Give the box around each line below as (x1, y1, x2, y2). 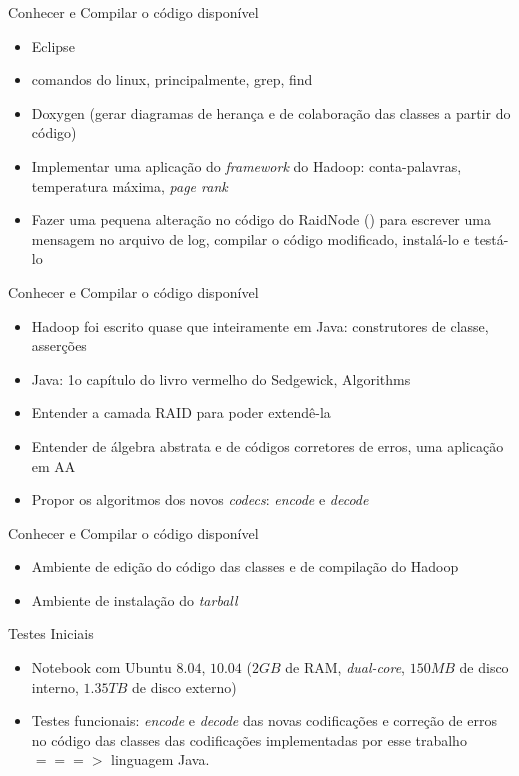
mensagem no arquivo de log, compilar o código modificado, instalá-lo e (31, 228, 470, 249)
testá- (474, 228, 509, 249)
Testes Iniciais (8, 623, 94, 644)
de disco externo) (131, 676, 237, 697)
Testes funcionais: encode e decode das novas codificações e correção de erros (31, 710, 497, 731)
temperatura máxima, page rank (31, 175, 228, 196)
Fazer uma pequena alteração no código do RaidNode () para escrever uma (31, 209, 491, 230)
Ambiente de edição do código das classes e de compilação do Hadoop (31, 556, 459, 577)
